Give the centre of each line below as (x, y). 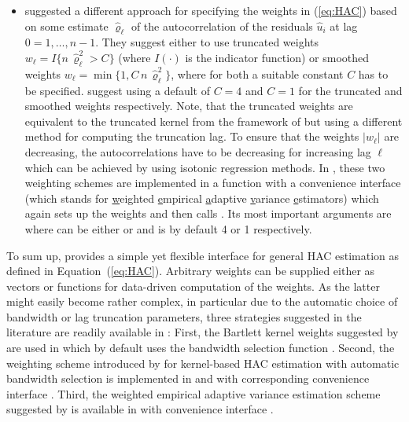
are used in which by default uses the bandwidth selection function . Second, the (201, 348)
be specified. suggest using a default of (118, 90)
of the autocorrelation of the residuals (222, 26)
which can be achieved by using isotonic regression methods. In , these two (205, 167)
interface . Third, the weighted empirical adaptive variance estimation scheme (193, 393)
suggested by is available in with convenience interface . (140, 409)
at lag (344, 26)
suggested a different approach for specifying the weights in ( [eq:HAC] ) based (211, 10)
